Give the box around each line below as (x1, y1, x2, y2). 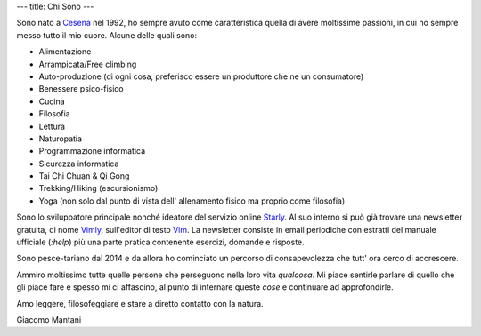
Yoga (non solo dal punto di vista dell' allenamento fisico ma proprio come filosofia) (38, 196, 346, 206)
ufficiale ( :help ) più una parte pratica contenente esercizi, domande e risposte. (16, 236, 305, 248)
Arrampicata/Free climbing (38, 59, 137, 69)
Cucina (38, 96, 66, 107)
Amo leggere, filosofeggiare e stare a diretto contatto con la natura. (16, 298, 264, 308)
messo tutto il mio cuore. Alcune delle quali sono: (16, 29, 198, 40)
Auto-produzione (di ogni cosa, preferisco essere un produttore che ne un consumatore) (38, 71, 364, 82)
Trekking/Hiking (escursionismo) (38, 183, 159, 194)
